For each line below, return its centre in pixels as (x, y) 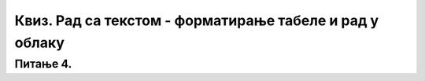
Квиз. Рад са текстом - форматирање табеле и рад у (197, 20)
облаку (39, 42)
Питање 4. (43, 64)
